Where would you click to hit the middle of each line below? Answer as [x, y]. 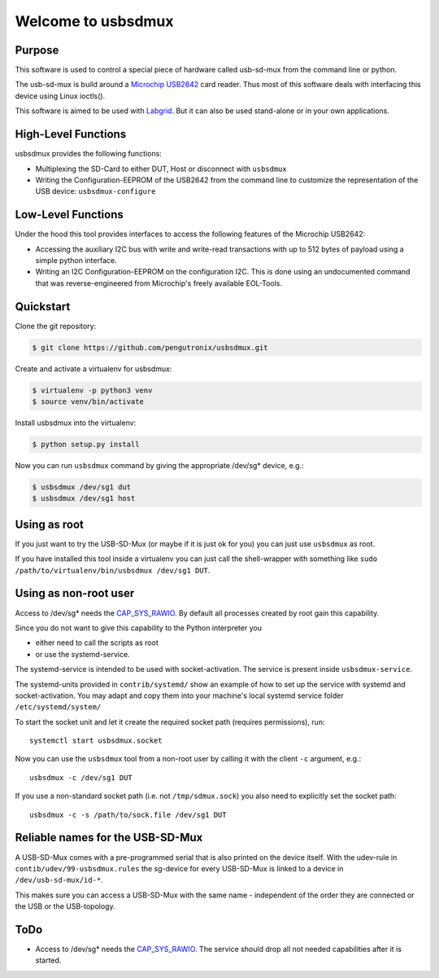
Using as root [50, 524]
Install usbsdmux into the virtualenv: [76, 423]
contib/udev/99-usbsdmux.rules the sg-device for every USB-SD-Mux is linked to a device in [179, 868]
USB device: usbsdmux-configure [96, 191]
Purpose [37, 50]
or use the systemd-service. [83, 654]
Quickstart [43, 307]
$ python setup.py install [86, 444]
